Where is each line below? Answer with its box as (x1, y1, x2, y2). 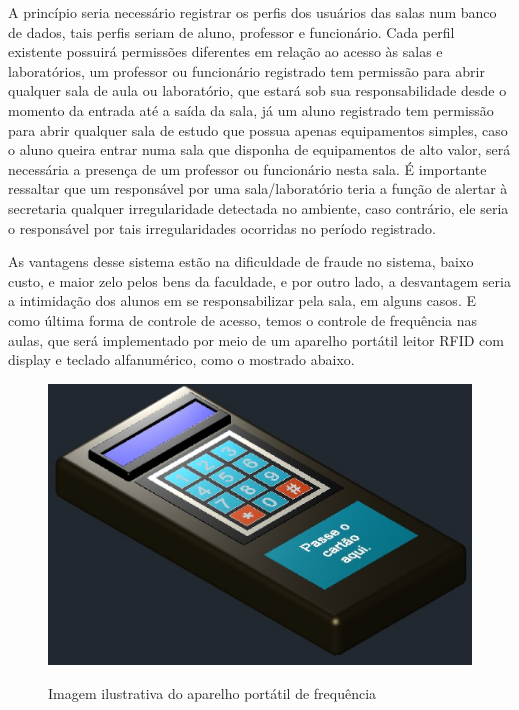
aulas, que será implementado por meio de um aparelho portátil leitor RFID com (8, 329, 504, 350)
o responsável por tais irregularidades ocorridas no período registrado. (8, 217, 436, 238)
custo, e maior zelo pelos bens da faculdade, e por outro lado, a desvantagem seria (8, 270, 511, 291)
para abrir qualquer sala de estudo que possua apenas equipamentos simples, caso (8, 119, 508, 140)
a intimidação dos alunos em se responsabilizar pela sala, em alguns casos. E (8, 290, 476, 311)
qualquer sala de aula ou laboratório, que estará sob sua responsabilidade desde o (8, 80, 507, 101)
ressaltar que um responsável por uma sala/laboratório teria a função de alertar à (8, 178, 508, 199)
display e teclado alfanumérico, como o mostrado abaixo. (8, 349, 355, 370)
